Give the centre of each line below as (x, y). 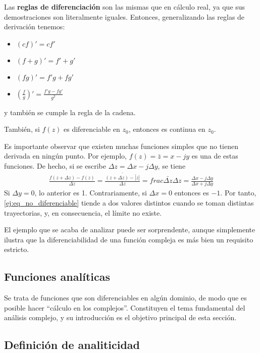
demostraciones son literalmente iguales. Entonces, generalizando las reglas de (124, 16)
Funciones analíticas (57, 276)
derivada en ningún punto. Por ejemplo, (65, 156)
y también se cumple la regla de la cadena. (70, 112)
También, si (22, 129)
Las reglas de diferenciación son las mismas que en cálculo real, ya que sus (125, 7)
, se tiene (172, 166)
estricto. (17, 249)
